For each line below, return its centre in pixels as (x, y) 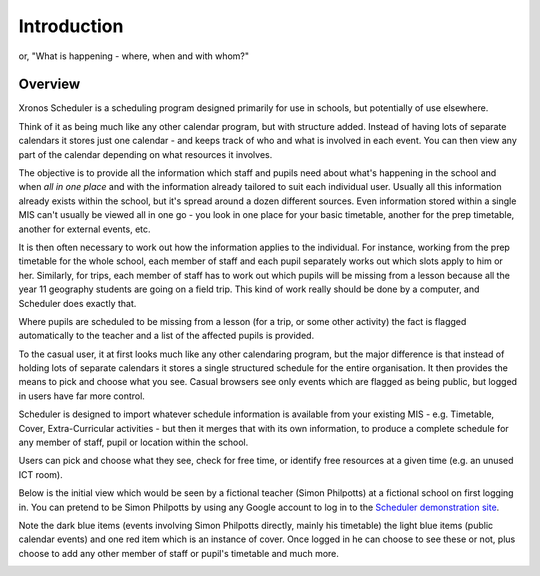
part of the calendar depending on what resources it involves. (145, 154)
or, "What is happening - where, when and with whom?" (134, 56)
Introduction (71, 26)
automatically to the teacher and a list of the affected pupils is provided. (166, 336)
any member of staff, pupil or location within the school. (133, 442)
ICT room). (41, 474)
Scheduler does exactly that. (77, 303)
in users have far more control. (81, 396)
